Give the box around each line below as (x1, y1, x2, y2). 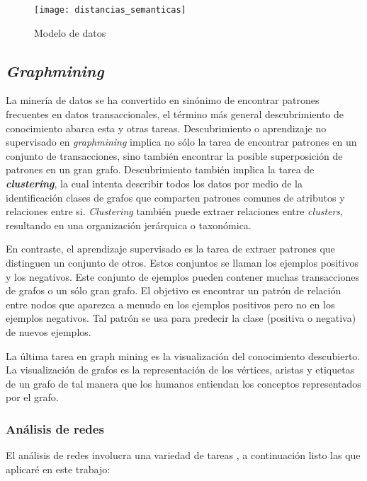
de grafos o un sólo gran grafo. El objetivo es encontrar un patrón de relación (6, 283, 341, 298)
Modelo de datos (34, 25, 106, 40)
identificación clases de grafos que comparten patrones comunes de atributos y (6, 190, 345, 204)
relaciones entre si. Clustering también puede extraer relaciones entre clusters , (6, 204, 344, 219)
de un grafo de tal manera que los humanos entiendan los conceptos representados (6, 376, 361, 390)
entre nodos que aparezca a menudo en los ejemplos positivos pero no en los (6, 296, 335, 311)
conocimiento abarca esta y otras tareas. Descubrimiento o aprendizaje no (6, 120, 327, 135)
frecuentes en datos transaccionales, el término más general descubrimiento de (6, 107, 344, 122)
